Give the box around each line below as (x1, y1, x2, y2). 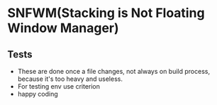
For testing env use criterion (17, 82, 101, 90)
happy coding (17, 90, 58, 98)
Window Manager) (7, 20, 119, 36)
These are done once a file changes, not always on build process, (17, 67, 211, 75)
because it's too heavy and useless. (17, 74, 123, 83)
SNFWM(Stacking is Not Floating (7, 5, 205, 21)
